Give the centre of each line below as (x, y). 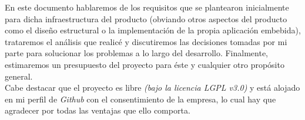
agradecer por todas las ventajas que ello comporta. (98, 110)
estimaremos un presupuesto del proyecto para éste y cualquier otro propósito (145, 64)
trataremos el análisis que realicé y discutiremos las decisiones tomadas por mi (146, 41)
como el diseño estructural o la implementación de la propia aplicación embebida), (153, 30)
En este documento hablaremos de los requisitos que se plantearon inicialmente (147, 7)
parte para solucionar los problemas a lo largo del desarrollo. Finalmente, (137, 53)
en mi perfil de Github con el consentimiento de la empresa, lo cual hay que (140, 99)
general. (19, 76)
